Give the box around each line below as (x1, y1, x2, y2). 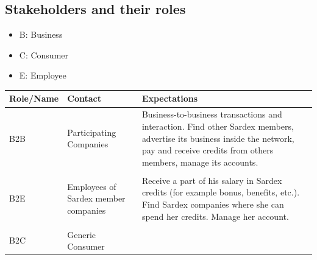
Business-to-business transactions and (141, 108, 282, 121)
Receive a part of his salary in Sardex (141, 174, 282, 186)
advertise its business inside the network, (141, 132, 294, 144)
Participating (67, 125, 116, 138)
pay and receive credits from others (141, 144, 274, 156)
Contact (67, 92, 101, 105)
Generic (67, 228, 96, 241)
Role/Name (9, 92, 59, 105)
